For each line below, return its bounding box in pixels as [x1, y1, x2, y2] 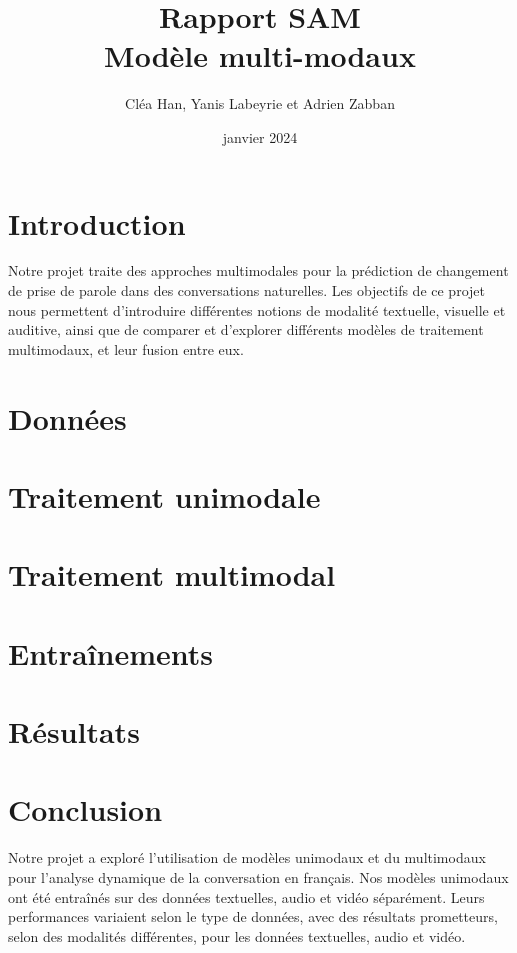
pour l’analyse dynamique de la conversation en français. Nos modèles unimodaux [8, 867, 509, 887]
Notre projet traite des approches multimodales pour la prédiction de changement [8, 260, 509, 281]
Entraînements [8, 632, 213, 673]
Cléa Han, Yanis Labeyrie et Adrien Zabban [125, 93, 395, 114]
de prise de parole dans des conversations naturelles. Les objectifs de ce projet [8, 280, 485, 301]
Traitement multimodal [8, 554, 336, 595]
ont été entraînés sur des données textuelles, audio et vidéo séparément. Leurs [8, 886, 485, 907]
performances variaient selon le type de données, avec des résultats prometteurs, [8, 906, 498, 927]
